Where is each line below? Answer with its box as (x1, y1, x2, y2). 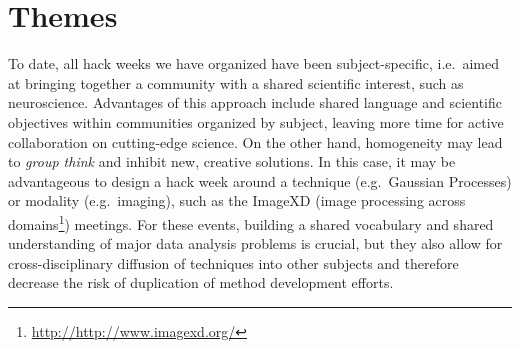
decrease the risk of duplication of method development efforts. (8, 272, 394, 293)
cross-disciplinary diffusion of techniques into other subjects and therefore (8, 252, 459, 273)
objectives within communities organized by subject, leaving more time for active (8, 111, 504, 132)
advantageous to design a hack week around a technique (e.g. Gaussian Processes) (8, 170, 512, 191)
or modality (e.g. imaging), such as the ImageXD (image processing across (8, 190, 466, 211)
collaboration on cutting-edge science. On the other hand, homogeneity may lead (8, 131, 503, 152)
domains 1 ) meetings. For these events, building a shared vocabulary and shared (8, 210, 494, 234)
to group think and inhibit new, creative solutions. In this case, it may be (8, 151, 456, 172)
